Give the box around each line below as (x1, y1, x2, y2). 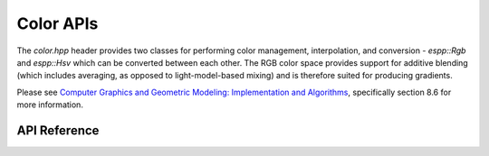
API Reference (16, 123, 100, 138)
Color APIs (16, 14, 99, 33)
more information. (16, 99, 83, 110)
